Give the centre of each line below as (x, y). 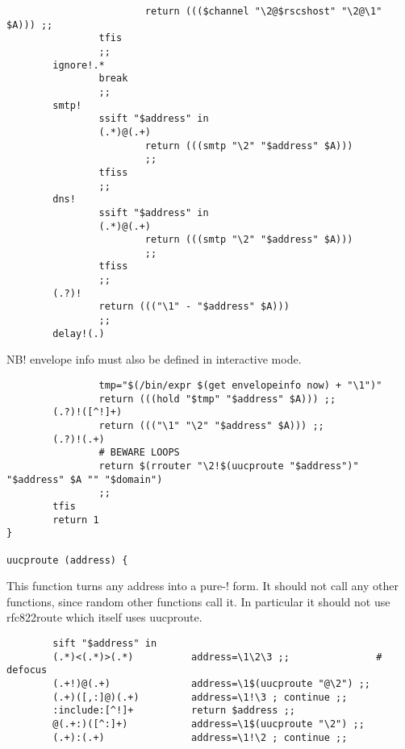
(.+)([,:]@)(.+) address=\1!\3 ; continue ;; (200, 697)
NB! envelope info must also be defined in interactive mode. (154, 359)
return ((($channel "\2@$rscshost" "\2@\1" (263, 11)
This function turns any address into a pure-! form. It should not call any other (202, 586)
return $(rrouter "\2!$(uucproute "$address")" (229, 466)
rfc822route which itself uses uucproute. (104, 617)
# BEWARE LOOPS (139, 453)
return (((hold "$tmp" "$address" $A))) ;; (217, 399)
